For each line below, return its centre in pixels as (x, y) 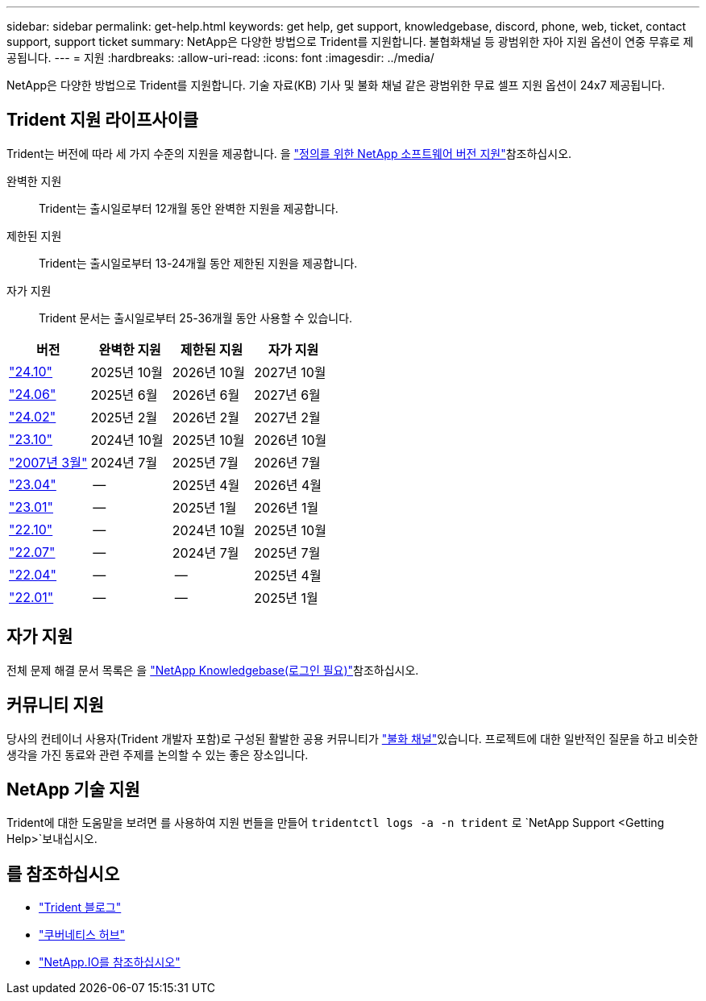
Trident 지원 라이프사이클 (103, 120)
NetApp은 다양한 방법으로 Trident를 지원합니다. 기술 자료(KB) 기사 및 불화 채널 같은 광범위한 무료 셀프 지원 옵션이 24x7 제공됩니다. (336, 85)
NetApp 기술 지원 (73, 789)
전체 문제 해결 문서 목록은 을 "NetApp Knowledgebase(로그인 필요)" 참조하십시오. (213, 670)
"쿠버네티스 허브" (82, 935)
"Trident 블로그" (80, 908)
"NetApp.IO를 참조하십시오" (110, 962)
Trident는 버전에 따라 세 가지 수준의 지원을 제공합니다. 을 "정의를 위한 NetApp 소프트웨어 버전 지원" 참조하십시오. (289, 153)
